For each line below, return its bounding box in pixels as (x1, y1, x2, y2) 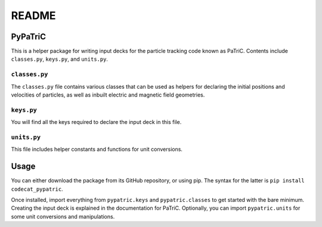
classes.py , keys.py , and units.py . (11, 55, 109, 63)
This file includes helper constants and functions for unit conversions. (11, 146, 183, 153)
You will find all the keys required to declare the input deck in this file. (11, 119, 182, 126)
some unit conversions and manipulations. (11, 213, 115, 220)
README (11, 9, 56, 22)
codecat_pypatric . (11, 185, 63, 192)
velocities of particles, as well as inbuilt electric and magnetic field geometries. (11, 91, 205, 98)
